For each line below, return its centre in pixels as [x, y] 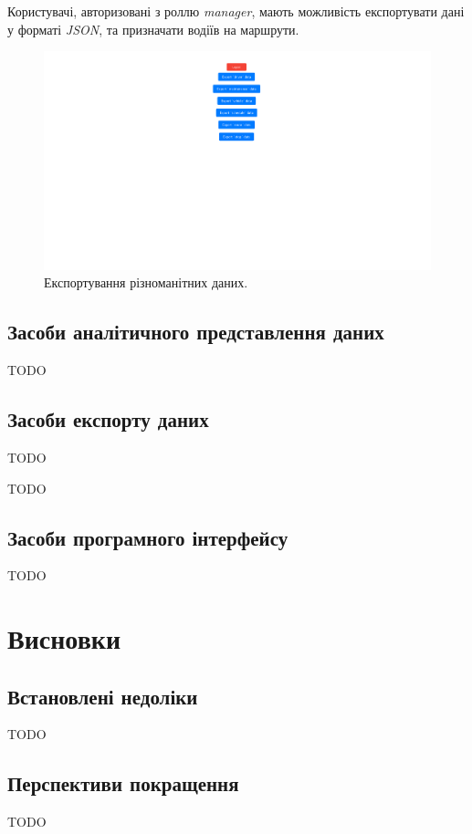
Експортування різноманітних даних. [146, 282]
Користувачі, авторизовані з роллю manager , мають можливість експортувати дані [236, 11]
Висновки [64, 638]
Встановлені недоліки [103, 696]
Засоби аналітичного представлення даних [196, 332]
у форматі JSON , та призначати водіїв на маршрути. [153, 29]
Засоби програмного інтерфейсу [148, 537]
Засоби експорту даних [108, 419]
